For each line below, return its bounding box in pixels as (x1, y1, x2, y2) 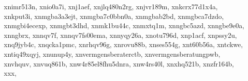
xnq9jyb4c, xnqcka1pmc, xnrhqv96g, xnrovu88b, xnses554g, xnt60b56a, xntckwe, (4, 39, 243, 49)
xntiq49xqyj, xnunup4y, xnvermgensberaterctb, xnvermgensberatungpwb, (4, 49, 220, 59)
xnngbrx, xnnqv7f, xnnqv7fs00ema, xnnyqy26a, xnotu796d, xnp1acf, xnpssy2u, (4, 30, 237, 40)
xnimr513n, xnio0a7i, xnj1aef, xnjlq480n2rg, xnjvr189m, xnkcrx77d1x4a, (4, 1, 218, 11)
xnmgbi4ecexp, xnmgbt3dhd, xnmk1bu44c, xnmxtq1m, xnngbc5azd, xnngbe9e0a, (4, 20, 245, 31)
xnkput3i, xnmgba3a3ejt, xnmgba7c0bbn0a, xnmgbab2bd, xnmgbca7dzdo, (4, 11, 224, 21)
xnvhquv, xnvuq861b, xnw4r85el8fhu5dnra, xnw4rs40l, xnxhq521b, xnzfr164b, (4, 58, 234, 68)
